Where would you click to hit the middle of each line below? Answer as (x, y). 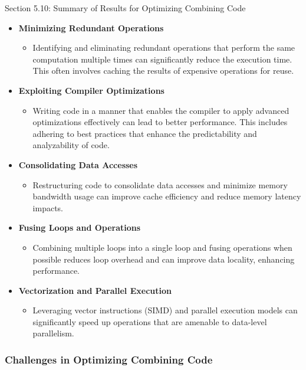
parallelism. (53, 333)
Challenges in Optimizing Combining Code (109, 359)
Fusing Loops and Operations (80, 227)
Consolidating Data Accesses (78, 164)
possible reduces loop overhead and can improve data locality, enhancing (164, 259)
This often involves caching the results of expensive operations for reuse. (163, 71)
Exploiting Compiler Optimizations (91, 90)
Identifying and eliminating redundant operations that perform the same (164, 48)
